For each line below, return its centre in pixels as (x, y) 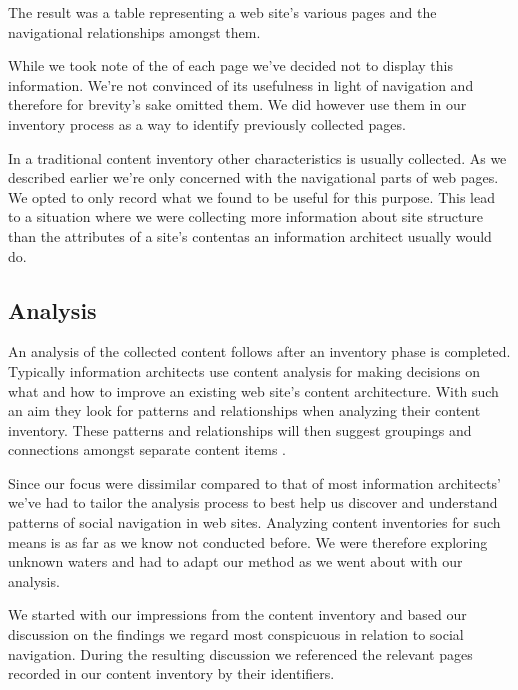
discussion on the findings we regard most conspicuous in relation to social (236, 634)
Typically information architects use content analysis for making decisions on (244, 370)
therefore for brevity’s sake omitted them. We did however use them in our (237, 104)
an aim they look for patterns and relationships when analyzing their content (244, 410)
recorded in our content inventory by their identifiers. (171, 673)
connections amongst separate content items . (147, 449)
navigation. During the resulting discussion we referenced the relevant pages (240, 653)
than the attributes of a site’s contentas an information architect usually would (250, 235)
